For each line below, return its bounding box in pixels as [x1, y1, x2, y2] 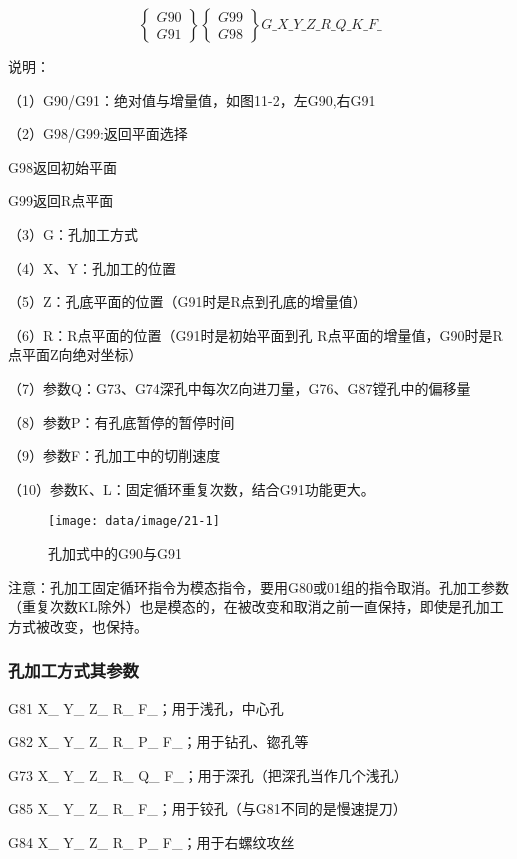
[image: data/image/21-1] [48, 514, 220, 529]
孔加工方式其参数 [8, 658, 139, 683]
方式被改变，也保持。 [8, 615, 148, 636]
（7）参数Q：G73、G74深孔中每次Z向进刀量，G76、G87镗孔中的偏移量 [8, 377, 471, 398]
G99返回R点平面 [8, 190, 114, 211]
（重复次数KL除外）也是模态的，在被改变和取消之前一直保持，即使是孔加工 [8, 596, 504, 617]
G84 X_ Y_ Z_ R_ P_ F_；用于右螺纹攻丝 [8, 831, 295, 852]
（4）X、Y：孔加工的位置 [8, 257, 176, 278]
